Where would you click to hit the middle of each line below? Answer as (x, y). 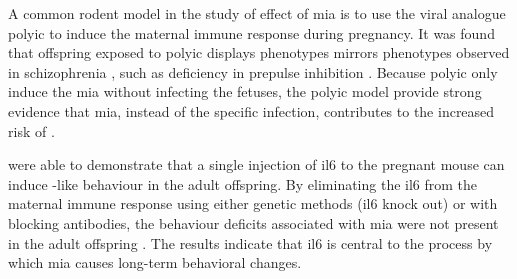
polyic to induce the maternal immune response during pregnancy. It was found (251, 32)
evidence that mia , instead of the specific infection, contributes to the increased (251, 110)
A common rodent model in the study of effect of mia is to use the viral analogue (257, 13)
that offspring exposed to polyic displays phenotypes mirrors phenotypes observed (259, 52)
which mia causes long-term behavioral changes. (155, 262)
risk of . (31, 130)
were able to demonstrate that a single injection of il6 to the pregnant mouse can (256, 164)
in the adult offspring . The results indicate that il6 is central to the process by (250, 242)
